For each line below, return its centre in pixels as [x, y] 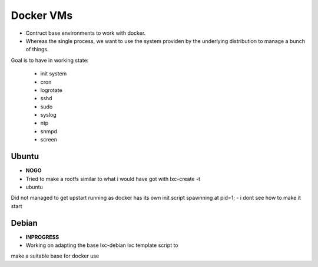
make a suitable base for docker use [55, 256]
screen [49, 140]
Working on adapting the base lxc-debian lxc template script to [102, 245]
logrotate [51, 90]
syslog [49, 115]
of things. [37, 50]
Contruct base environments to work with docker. [86, 33]
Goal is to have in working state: [50, 60]
